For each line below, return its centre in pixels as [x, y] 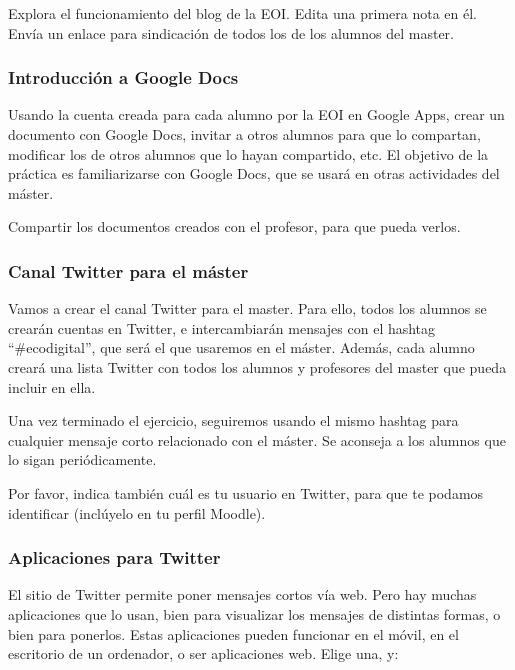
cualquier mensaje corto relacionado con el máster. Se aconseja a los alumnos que [257, 439]
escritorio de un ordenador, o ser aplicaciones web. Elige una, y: [203, 653]
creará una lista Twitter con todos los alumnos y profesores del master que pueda [257, 366]
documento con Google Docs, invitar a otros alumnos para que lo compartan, [244, 134]
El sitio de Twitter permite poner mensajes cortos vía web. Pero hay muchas [242, 594]
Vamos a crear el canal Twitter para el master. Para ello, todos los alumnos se [247, 308]
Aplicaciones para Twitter [114, 557]
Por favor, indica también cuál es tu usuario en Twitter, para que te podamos [246, 492]
